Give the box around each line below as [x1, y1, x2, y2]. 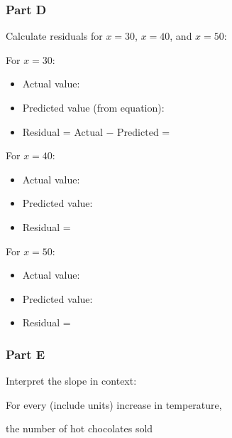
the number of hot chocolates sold [6, 421, 153, 436]
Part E [6, 345, 45, 363]
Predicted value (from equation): [22, 100, 165, 114]
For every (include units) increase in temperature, [6, 397, 222, 412]
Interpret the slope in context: [6, 373, 137, 388]
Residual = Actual [22, 124, 103, 139]
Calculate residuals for [6, 28, 103, 43]
